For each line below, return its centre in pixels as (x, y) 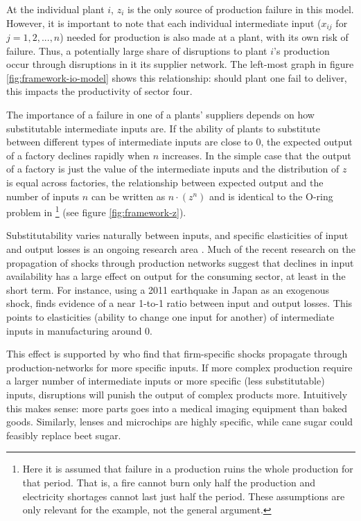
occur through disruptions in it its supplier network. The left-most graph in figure (180, 64)
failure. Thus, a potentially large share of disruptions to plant (137, 50)
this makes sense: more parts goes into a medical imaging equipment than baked (177, 408)
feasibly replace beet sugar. (64, 435)
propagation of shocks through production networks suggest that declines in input (180, 262)
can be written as (128, 196)
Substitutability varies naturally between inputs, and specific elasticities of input (177, 235)
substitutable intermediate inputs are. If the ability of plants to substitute (163, 128)
